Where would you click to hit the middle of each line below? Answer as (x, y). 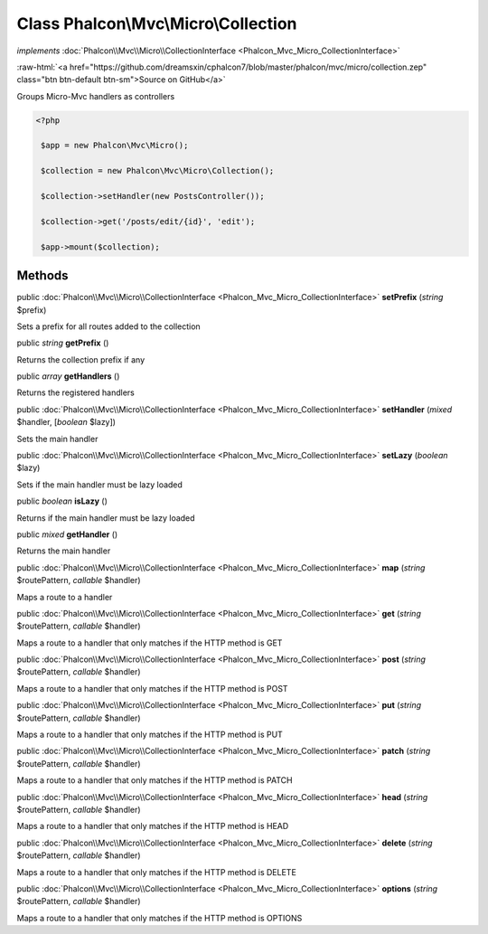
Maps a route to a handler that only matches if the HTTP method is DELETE (157, 872)
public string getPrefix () (63, 343)
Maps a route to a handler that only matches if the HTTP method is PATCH (155, 780)
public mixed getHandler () (67, 534)
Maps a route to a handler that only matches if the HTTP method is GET (150, 643)
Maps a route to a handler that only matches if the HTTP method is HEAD (153, 826)
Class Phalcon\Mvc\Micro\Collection (157, 24)
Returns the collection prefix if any (81, 359)
